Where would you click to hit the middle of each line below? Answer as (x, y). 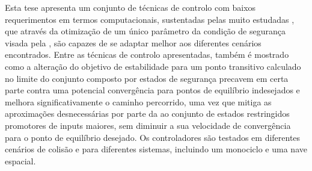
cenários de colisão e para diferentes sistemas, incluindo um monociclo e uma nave (156, 149)
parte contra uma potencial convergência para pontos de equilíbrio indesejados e (152, 90)
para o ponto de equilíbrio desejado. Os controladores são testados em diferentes (153, 137)
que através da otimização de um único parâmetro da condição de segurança (145, 31)
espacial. (20, 160)
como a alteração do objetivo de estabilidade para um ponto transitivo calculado (153, 66)
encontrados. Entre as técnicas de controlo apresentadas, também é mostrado (147, 54)
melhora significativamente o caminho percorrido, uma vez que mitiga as (138, 101)
